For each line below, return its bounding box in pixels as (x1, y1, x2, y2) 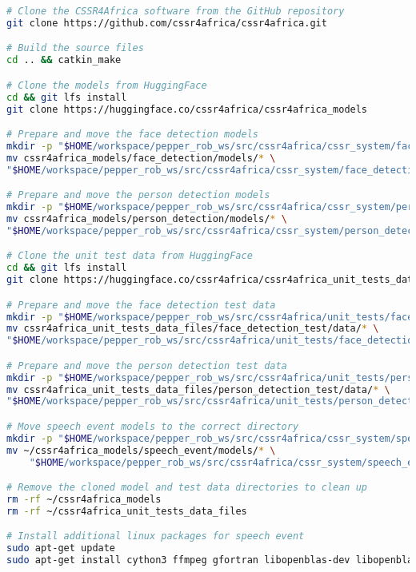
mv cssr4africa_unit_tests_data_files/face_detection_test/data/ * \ (6, 323, 379, 335)
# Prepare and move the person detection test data (6, 359, 287, 371)
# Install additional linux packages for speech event (6, 530, 305, 542)
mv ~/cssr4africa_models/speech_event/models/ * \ (6, 444, 276, 456)
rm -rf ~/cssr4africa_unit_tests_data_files (6, 505, 247, 517)
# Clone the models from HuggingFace (6, 79, 207, 91)
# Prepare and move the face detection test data (6, 299, 276, 311)
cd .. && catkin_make (6, 54, 122, 66)
